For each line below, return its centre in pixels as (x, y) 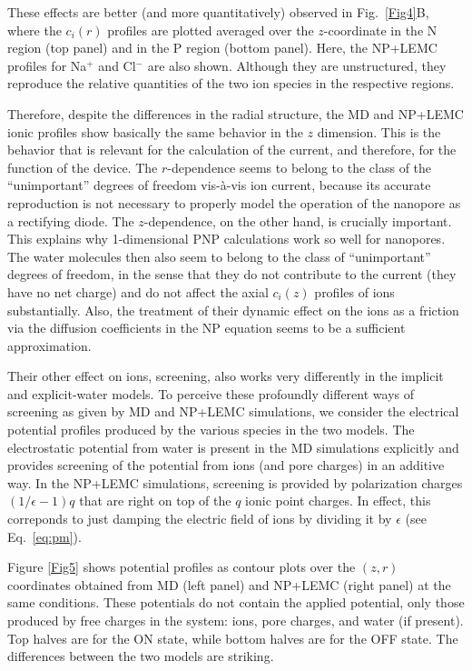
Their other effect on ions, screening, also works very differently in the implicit (226, 376)
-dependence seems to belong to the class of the (300, 167)
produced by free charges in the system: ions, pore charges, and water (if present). (236, 620)
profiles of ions (354, 291)
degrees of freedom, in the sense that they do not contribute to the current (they (232, 274)
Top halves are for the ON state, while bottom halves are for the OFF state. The (233, 638)
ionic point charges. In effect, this (338, 501)
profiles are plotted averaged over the (211, 30)
